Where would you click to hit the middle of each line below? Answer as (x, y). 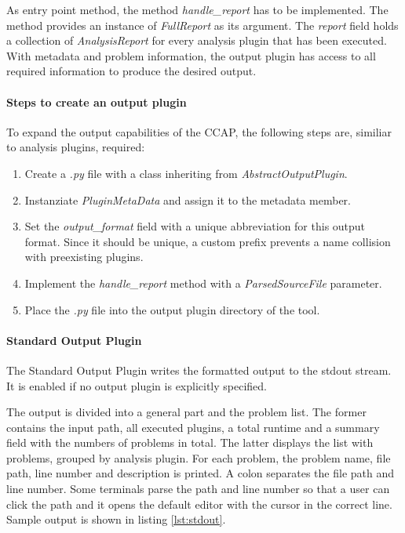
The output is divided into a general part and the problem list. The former (186, 412)
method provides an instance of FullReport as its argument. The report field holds (202, 25)
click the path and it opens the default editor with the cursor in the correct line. (199, 504)
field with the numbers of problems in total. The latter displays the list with (190, 442)
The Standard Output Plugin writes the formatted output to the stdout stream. (199, 370)
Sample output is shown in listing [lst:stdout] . (116, 519)
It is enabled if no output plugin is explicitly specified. (137, 385)
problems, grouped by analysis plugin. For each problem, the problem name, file (199, 457)
